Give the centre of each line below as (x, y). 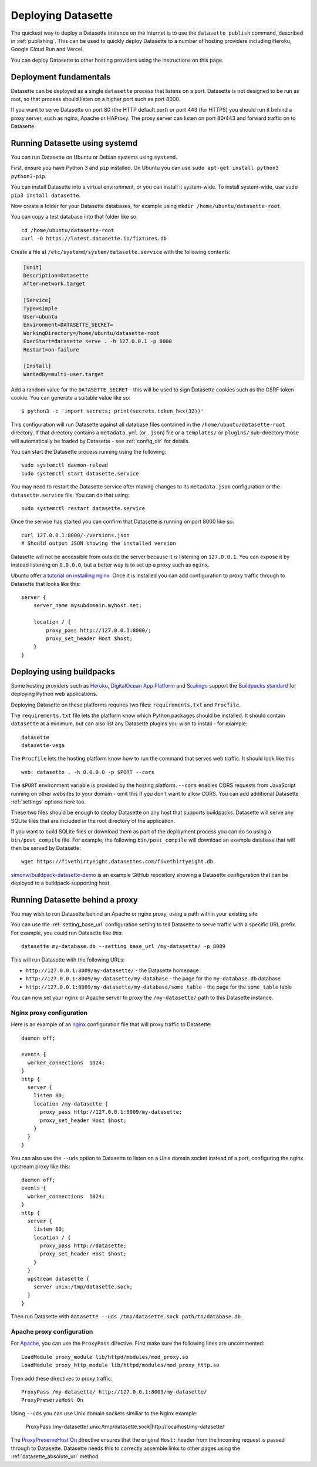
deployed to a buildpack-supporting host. (61, 883)
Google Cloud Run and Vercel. (47, 49)
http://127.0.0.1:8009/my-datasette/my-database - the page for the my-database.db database (153, 979)
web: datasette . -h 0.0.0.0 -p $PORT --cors (88, 772)
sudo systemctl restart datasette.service (83, 508)
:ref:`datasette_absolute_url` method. (55, 1456)
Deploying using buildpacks (63, 671)
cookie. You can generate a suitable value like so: (71, 398)
